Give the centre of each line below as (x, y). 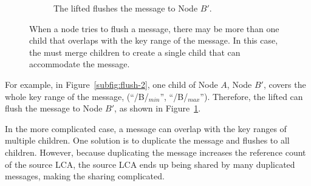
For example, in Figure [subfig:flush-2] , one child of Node (111, 84)
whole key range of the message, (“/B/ (77, 96)
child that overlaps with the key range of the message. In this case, (154, 40)
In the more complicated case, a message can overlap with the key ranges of (146, 128)
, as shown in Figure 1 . (158, 108)
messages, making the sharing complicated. (85, 176)
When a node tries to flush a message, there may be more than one (154, 28)
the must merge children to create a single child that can (135, 52)
